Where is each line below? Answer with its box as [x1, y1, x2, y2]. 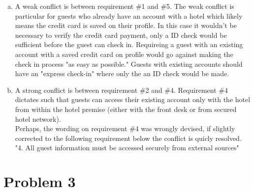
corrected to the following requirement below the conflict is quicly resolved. [15, 133, 242, 143]
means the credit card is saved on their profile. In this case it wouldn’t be [15, 20, 237, 30]
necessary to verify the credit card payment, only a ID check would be [15, 29, 227, 40]
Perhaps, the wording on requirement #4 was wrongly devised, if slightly [15, 123, 235, 134]
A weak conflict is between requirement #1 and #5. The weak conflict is [15, 1, 234, 11]
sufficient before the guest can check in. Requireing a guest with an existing [15, 39, 243, 50]
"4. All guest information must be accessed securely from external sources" [15, 142, 239, 153]
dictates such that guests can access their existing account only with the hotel [15, 94, 251, 105]
